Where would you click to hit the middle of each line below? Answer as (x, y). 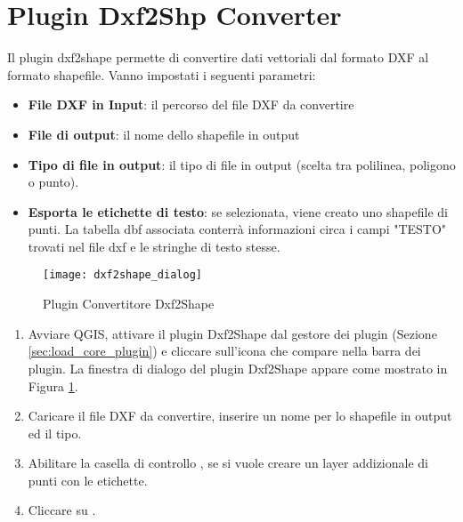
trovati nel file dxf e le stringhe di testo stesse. (154, 246)
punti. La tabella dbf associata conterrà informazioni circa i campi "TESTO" (237, 229)
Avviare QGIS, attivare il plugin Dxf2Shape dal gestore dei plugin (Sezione (232, 333)
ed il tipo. (55, 433)
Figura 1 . (53, 385)
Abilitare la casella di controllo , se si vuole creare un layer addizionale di (228, 463)
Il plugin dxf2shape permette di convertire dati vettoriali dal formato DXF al (218, 57)
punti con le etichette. (88, 480)
